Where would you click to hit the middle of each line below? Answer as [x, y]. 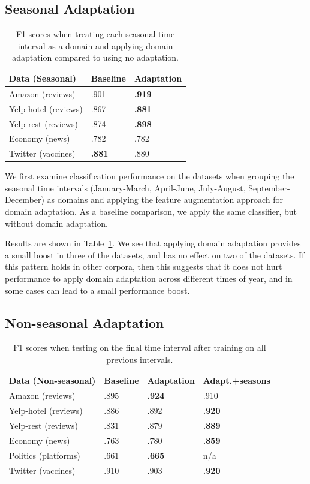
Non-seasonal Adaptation [85, 322]
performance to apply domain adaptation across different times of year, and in [149, 279]
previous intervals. [140, 360]
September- [269, 187]
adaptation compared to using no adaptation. [95, 57]
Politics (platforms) [45, 455]
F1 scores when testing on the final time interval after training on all [140, 348]
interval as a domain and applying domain [95, 45]
